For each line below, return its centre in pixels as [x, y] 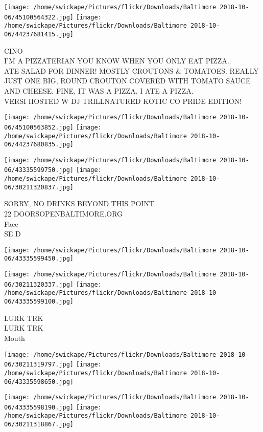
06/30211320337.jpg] [39, 284]
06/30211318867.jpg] [39, 425]
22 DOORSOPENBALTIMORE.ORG [64, 214]
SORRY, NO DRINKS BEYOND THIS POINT [79, 203]
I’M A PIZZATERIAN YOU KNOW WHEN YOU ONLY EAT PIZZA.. [118, 61]
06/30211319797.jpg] [39, 365]
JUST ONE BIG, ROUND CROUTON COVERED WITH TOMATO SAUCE [127, 81]
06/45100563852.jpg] [39, 127]
